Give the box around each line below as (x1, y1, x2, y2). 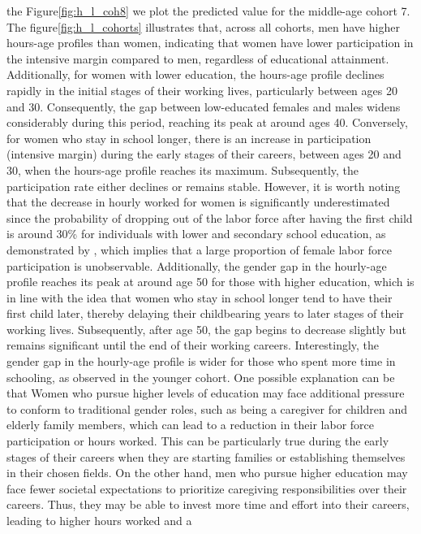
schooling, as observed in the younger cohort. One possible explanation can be (6, 368, 395, 385)
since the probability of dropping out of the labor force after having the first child (6, 209, 413, 226)
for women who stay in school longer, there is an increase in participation (6, 129, 372, 146)
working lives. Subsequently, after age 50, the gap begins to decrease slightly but (6, 320, 406, 337)
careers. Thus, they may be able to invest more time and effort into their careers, (6, 496, 410, 513)
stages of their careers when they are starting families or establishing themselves (6, 448, 406, 465)
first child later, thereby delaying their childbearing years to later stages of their (6, 305, 404, 322)
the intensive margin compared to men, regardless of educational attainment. (6, 50, 389, 67)
